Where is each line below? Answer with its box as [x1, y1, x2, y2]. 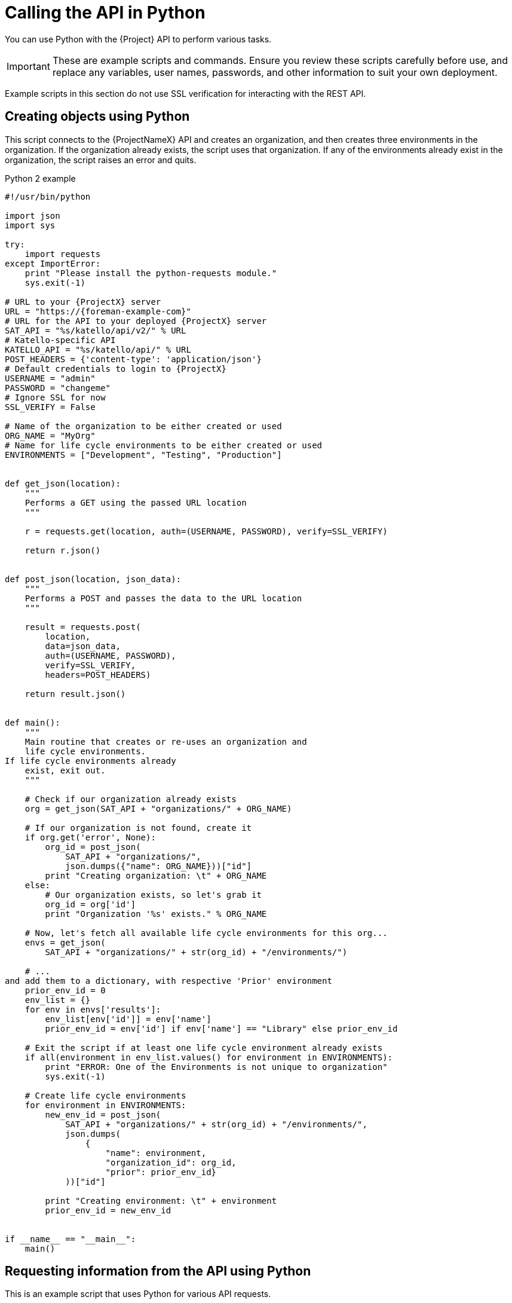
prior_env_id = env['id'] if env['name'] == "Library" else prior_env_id [45, 1023, 398, 1033]
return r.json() [24, 545, 101, 555]
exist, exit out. [24, 765, 106, 775]
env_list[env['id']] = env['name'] [45, 1014, 211, 1024]
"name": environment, [105, 1148, 207, 1158]
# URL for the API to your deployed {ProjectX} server [5, 316, 267, 326]
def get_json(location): [5, 478, 121, 488]
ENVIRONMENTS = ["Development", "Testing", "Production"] [5, 449, 282, 460]
